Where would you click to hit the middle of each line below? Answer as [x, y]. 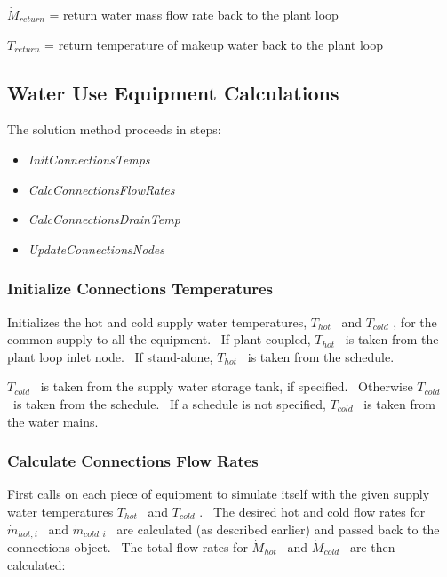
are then [372, 547]
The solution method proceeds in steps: [114, 129]
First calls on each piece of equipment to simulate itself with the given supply [219, 494]
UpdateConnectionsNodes [96, 248]
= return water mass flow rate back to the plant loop [194, 14]
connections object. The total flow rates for [128, 547]
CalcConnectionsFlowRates [101, 189]
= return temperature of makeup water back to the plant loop [214, 44]
